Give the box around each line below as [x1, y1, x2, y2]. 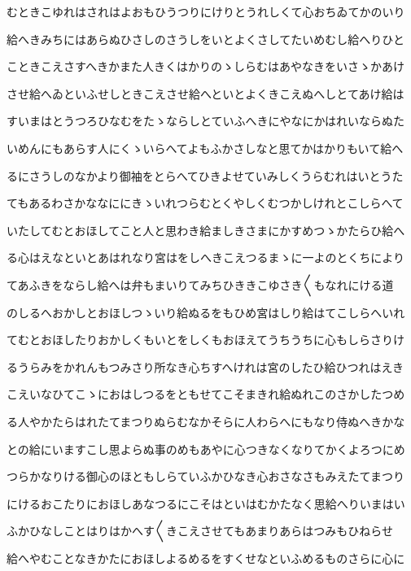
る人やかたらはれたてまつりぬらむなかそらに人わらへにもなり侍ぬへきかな [7, 412, 405, 429]
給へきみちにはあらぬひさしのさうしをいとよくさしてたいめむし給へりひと [7, 30, 404, 47]
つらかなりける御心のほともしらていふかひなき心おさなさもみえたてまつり [7, 468, 404, 485]
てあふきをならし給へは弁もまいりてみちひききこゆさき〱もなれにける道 [7, 276, 394, 293]
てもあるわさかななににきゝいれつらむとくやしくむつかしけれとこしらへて [7, 194, 404, 211]
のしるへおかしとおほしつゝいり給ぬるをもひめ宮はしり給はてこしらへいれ [7, 303, 405, 320]
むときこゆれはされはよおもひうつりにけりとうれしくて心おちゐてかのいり [7, 3, 405, 20]
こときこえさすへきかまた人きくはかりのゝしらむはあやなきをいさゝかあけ [7, 58, 405, 75]
